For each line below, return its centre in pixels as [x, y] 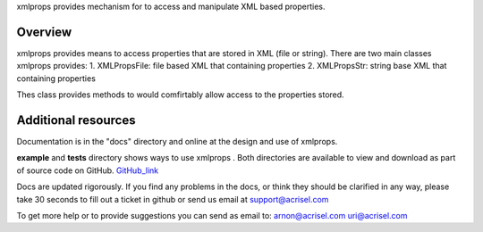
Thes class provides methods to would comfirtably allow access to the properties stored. [180, 95]
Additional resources [76, 120]
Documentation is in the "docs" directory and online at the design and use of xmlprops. [177, 141]
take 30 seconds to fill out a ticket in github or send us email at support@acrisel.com [173, 199]
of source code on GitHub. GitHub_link [88, 170]
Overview [44, 32]
